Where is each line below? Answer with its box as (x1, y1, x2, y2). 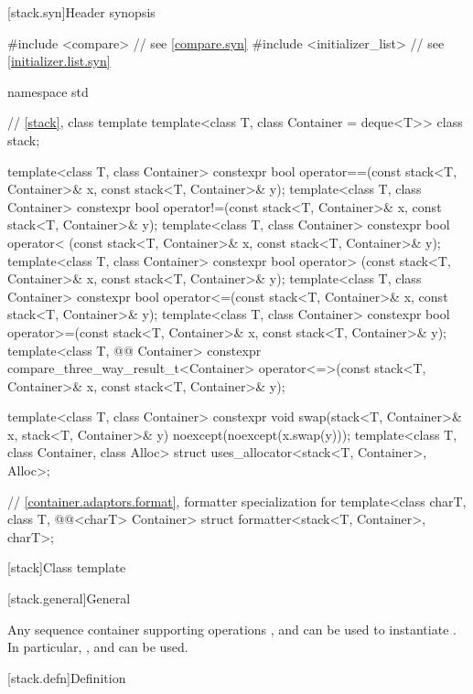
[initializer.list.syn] (7, 51, 111, 70)
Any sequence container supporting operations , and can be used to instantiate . (7, 619, 457, 638)
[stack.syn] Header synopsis (7, 3, 156, 21)
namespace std (7, 81, 89, 101)
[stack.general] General (7, 589, 131, 608)
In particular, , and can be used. (7, 637, 188, 657)
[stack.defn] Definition (7, 667, 126, 687)
